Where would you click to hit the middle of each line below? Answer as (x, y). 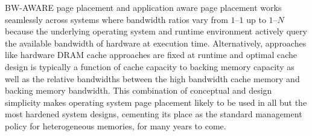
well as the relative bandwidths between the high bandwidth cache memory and (152, 78)
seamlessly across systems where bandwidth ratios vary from (116, 19)
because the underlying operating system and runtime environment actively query (156, 31)
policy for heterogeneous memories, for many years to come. (116, 125)
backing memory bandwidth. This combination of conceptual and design (138, 90)
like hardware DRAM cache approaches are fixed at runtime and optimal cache (151, 55)
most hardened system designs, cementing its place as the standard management (154, 114)
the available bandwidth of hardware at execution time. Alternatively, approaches (156, 43)
